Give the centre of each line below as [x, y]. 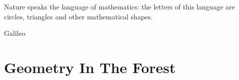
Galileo [15, 33]
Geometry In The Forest [90, 67]
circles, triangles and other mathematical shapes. [78, 16]
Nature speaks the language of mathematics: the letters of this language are [119, 6]
